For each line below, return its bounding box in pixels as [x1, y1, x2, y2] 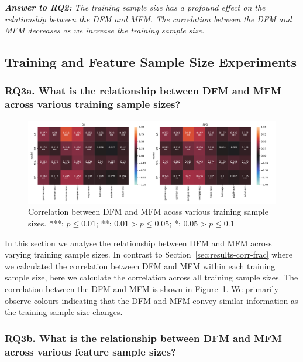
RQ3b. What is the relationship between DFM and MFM [5, 330, 282, 345]
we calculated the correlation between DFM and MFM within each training [5, 259, 276, 272]
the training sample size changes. [5, 306, 123, 318]
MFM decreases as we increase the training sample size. [5, 24, 205, 36]
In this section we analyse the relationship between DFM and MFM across [5, 236, 272, 249]
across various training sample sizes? [5, 97, 181, 111]
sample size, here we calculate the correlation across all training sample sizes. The [5, 271, 298, 283]
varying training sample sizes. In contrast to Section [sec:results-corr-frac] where [5, 248, 293, 260]
